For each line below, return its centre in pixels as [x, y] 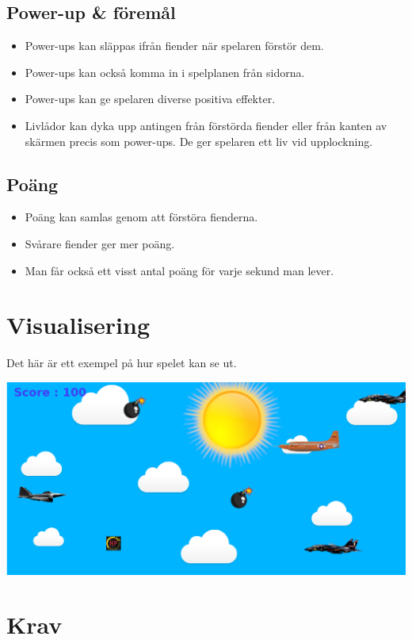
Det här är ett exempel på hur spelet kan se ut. [122, 363]
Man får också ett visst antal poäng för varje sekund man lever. [179, 270]
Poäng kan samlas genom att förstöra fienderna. [141, 217]
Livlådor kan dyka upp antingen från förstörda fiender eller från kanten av [206, 125]
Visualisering [78, 325]
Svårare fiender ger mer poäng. [100, 243]
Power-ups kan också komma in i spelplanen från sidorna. [165, 72]
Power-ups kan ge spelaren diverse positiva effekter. [150, 99]
